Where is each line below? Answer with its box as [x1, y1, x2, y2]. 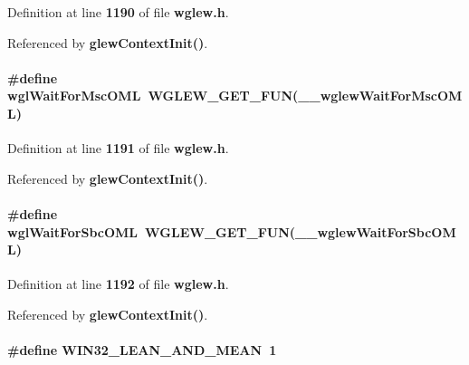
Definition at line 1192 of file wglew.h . [7, 274, 229, 293]
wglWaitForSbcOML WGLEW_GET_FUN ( [7, 222, 296, 241]
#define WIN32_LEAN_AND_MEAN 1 [7, 341, 277, 360]
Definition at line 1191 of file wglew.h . [7, 139, 229, 158]
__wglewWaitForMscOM [298, 86, 463, 105]
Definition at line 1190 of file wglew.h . [7, 3, 229, 21]
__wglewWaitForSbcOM [295, 222, 456, 241]
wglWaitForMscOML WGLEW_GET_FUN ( [7, 86, 299, 105]
